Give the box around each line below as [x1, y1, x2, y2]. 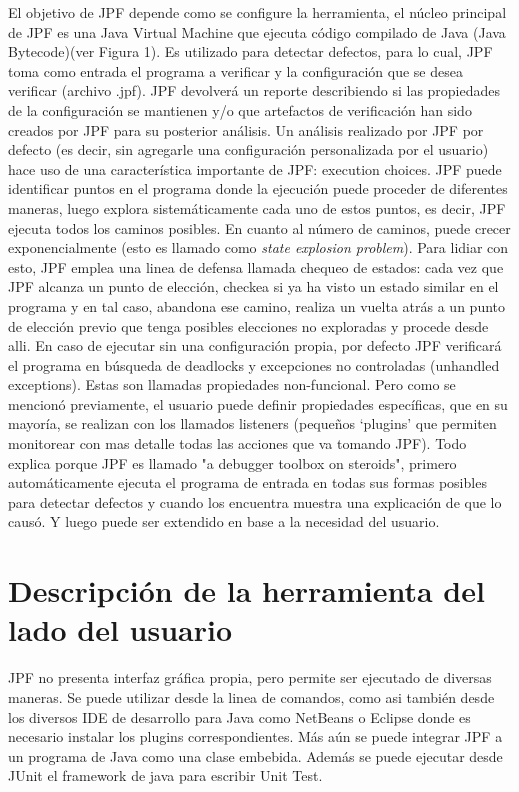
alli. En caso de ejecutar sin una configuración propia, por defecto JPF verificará [8, 335, 502, 356]
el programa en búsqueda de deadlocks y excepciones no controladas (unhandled [8, 354, 500, 375]
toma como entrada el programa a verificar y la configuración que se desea [8, 60, 463, 81]
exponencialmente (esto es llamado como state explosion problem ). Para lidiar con [8, 237, 509, 258]
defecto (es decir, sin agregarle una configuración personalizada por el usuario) [8, 139, 489, 160]
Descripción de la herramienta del [8, 570, 485, 611]
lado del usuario [8, 609, 233, 650]
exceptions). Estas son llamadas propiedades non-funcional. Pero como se [8, 374, 456, 395]
